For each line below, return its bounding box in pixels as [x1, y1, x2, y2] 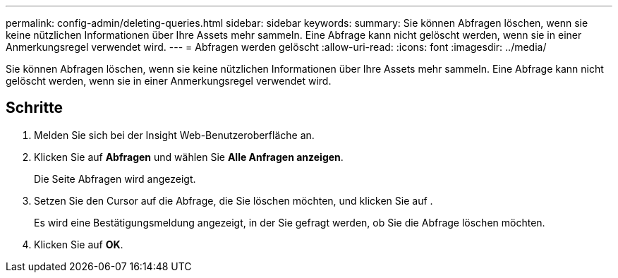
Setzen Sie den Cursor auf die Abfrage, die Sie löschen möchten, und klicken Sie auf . [34, 194, 433, 207]
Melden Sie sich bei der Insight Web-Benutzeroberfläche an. [34, 128, 315, 141]
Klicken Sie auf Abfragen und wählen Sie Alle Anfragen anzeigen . [34, 150, 344, 163]
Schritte [6, 99, 63, 117]
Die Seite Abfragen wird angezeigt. [34, 172, 196, 185]
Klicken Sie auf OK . [34, 238, 123, 250]
